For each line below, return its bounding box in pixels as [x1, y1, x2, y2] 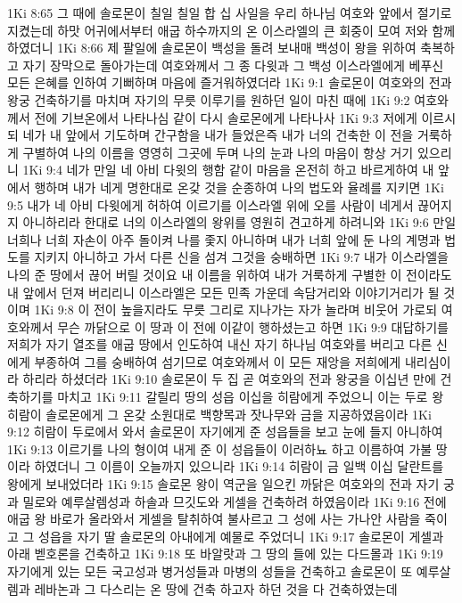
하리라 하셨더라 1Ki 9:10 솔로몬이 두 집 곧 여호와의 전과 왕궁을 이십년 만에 [22, 370, 436, 388]
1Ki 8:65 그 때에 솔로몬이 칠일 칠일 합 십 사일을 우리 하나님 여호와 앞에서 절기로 [7, 4, 452, 21]
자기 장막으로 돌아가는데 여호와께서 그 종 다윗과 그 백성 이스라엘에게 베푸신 [22, 55, 444, 74]
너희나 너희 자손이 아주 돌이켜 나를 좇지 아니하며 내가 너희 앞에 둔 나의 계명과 [7, 230, 441, 249]
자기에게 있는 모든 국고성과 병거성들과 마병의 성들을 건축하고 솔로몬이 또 [7, 562, 413, 580]
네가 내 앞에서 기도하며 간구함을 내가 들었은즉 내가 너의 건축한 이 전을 [22, 126, 414, 144]
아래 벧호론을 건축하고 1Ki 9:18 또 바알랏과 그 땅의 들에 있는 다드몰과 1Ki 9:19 [7, 544, 443, 563]
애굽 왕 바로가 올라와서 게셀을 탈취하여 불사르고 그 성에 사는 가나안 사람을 [7, 509, 421, 528]
